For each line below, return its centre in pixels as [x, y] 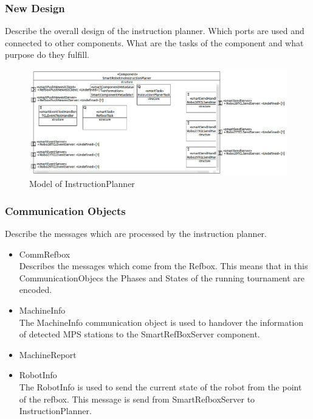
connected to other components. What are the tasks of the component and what [154, 42]
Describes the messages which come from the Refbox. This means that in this [163, 266]
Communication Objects [65, 210]
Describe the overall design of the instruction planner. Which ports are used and [155, 31]
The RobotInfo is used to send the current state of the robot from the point [160, 387]
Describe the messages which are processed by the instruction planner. [136, 234]
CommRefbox [45, 254]
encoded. [36, 290]
